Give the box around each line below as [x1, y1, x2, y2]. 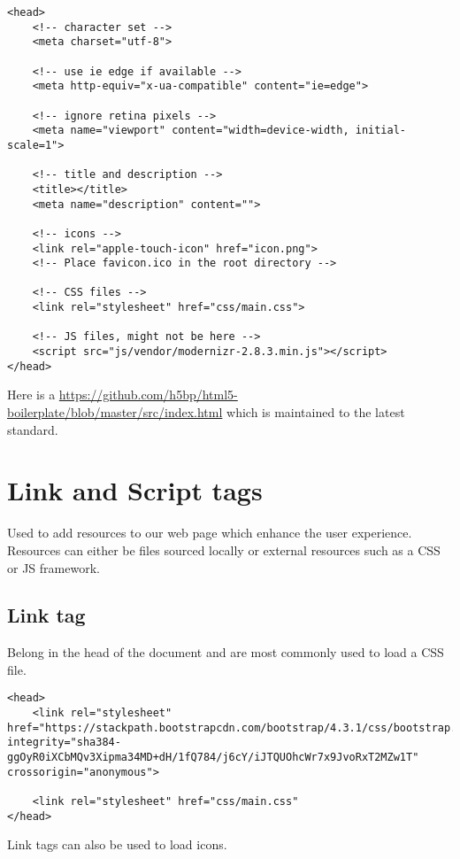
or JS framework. [7, 558, 100, 577]
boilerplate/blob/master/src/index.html [7, 403, 223, 421]
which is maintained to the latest [226, 403, 405, 421]
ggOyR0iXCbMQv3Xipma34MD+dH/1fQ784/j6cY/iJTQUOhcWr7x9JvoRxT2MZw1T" [7, 751, 419, 764]
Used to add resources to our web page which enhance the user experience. [7, 523, 412, 542]
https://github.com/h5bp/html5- [58, 385, 238, 404]
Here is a [7, 385, 56, 404]
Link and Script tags [7, 472, 263, 508]
